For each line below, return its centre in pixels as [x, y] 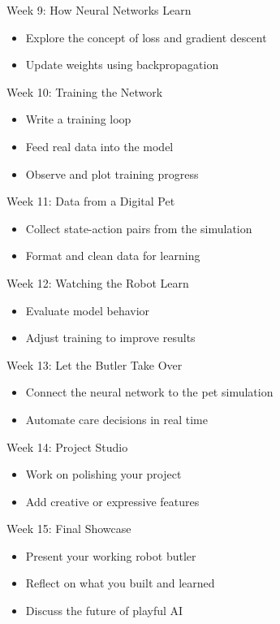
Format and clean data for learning [113, 256]
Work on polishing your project [103, 474]
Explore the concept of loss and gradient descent [146, 37]
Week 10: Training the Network [85, 91]
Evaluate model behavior [88, 310]
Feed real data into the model [99, 146]
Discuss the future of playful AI [104, 611]
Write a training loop [78, 119]
